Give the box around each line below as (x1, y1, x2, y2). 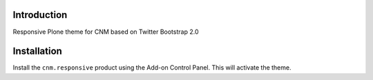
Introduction (12, 9, 68, 21)
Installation (12, 46, 62, 57)
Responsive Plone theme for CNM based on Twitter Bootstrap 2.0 (12, 28, 199, 36)
